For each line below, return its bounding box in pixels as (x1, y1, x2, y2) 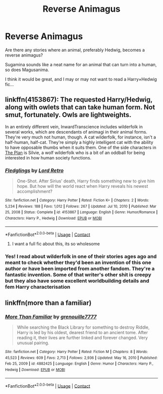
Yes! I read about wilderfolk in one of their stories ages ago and (5, 253, 157, 260)
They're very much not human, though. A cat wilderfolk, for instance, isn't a (5, 134, 156, 140)
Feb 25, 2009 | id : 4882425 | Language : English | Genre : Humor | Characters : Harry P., (5, 361, 154, 366)
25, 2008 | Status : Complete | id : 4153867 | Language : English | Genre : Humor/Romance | (5, 210, 158, 215)
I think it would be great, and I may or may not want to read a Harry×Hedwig (5, 76, 157, 82)
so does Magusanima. (5, 67, 49, 73)
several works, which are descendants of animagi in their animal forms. (5, 129, 147, 135)
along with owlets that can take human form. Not (5, 103, 155, 112)
